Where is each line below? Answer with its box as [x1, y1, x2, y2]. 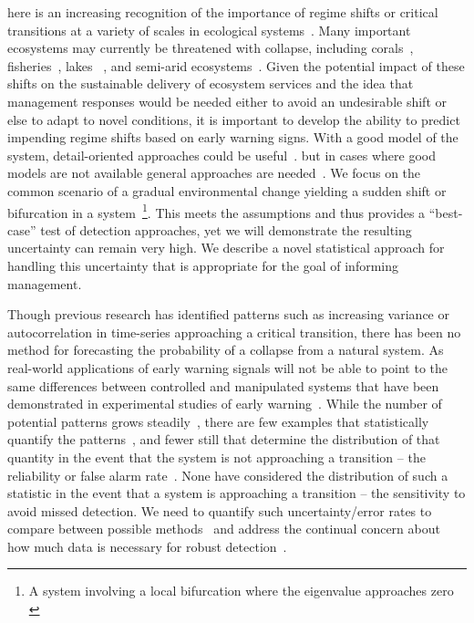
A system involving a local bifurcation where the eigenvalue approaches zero [28, 581, 454, 600]
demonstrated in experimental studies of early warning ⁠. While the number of [7, 394, 442, 413]
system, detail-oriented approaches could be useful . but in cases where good [7, 145, 436, 164]
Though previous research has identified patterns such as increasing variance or [7, 305, 449, 324]
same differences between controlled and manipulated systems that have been [7, 376, 439, 395]
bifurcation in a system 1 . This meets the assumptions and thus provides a [7, 200, 426, 222]
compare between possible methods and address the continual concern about [7, 519, 440, 538]
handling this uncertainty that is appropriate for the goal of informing [7, 255, 398, 275]
